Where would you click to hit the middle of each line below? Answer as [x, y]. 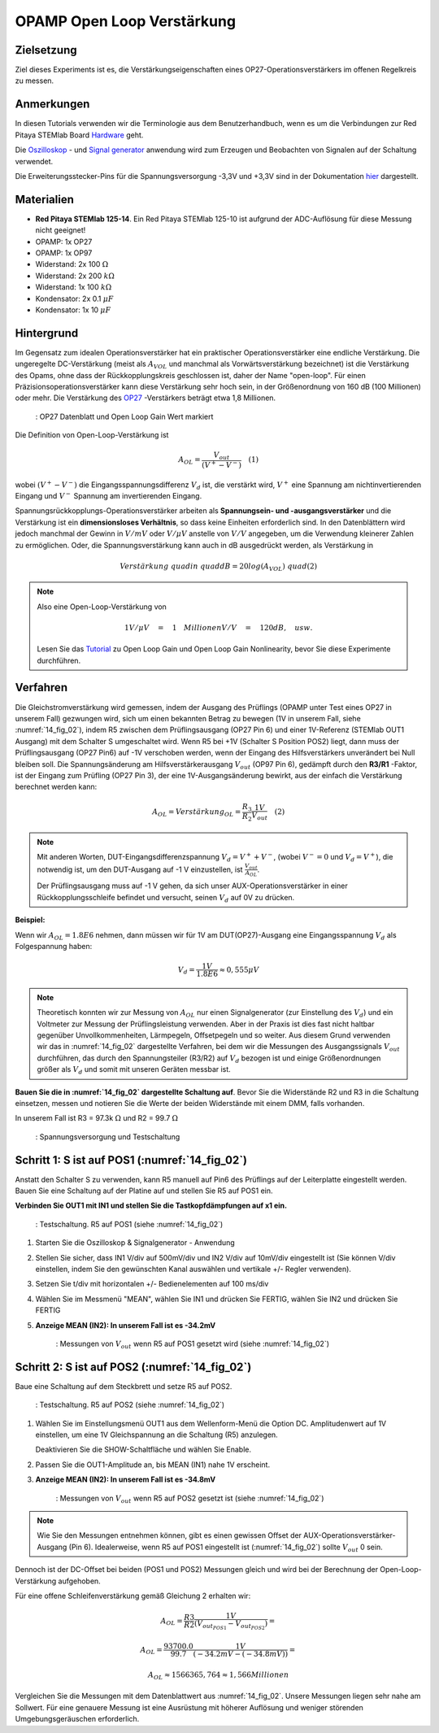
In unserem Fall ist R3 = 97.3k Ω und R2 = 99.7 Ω [97, 1118]
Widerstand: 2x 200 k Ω [75, 276]
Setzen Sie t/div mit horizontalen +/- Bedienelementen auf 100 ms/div [152, 1284]
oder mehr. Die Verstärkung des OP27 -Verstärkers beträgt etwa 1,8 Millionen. [146, 398]
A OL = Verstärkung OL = [196, 813]
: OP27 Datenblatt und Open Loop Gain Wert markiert [124, 416]
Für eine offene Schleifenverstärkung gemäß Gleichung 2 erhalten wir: [133, 1596]
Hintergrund [47, 333]
